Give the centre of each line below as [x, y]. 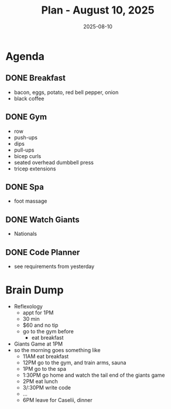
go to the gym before [48, 331]
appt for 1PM [38, 313]
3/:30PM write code [47, 387]
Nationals [25, 234]
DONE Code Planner [43, 252]
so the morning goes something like [57, 350]
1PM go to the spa [45, 368]
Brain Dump [35, 290]
